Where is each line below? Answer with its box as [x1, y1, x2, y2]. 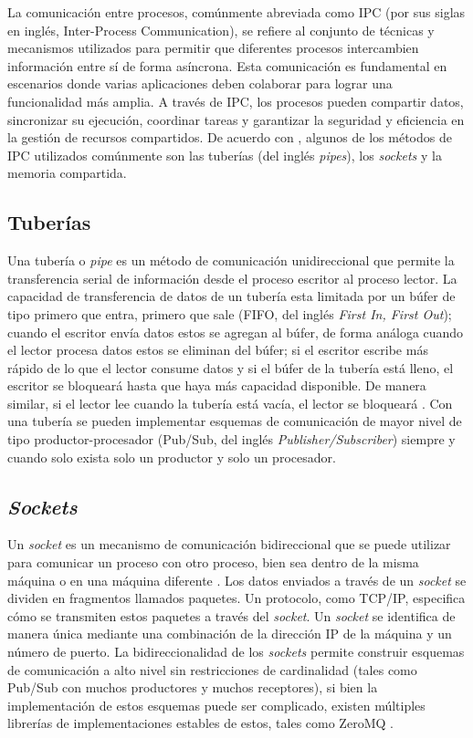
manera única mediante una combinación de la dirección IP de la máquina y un [7, 624, 452, 643]
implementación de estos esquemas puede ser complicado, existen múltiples [7, 695, 426, 714]
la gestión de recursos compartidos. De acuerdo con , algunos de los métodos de [7, 128, 452, 147]
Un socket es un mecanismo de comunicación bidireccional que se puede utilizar [7, 535, 451, 554]
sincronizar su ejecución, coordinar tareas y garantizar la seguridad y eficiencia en [7, 109, 465, 129]
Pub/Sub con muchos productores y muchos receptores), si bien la [7, 678, 378, 697]
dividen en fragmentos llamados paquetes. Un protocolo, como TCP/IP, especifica [7, 588, 466, 608]
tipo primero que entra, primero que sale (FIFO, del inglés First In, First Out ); [7, 304, 452, 323]
